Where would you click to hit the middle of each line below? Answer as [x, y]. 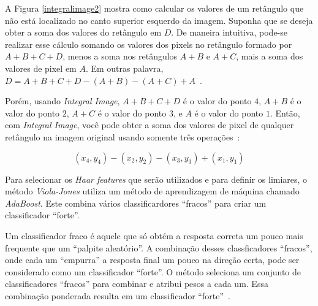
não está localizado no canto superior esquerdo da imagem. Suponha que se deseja [159, 20]
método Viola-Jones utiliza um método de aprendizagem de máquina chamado [152, 191]
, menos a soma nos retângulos [120, 56]
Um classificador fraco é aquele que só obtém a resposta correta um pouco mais [154, 235]
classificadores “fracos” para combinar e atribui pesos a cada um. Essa [137, 284]
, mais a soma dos [270, 56]
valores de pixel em [41, 68]
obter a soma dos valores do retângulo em [83, 32]
